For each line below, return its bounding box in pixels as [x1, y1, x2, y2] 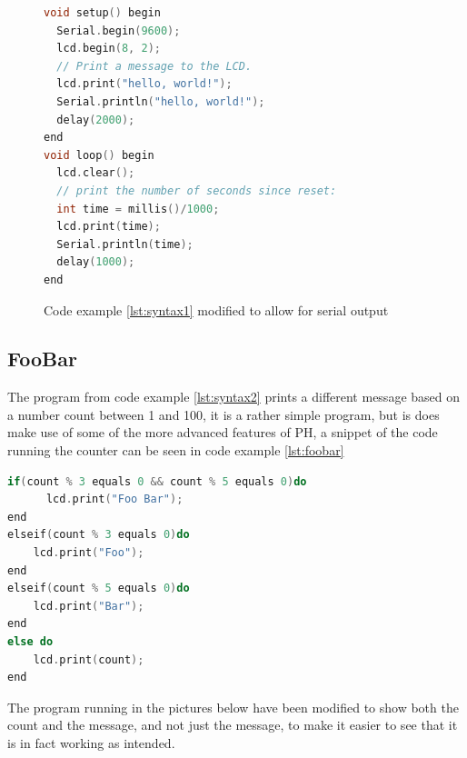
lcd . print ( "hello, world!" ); [56, 77, 233, 91]
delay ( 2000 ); [56, 113, 135, 126]
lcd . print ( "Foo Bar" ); [45, 493, 184, 506]
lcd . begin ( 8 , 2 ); [56, 42, 161, 55]
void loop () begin [44, 148, 154, 162]
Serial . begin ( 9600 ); [56, 24, 181, 37]
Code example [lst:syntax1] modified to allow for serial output [44, 300, 389, 319]
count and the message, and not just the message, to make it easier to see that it [7, 715, 458, 734]
